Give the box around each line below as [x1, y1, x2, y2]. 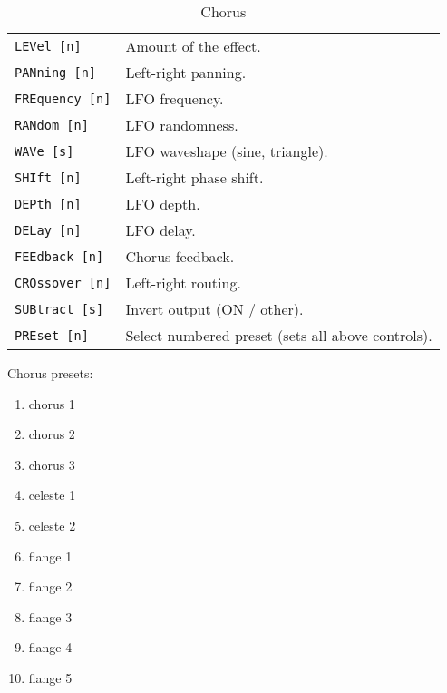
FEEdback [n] [15, 249, 104, 264]
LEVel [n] [15, 38, 82, 54]
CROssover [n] [15, 275, 112, 290]
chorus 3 [28, 454, 75, 473]
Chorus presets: [7, 364, 93, 382]
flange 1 [28, 546, 73, 565]
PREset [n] [15, 327, 89, 343]
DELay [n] [15, 222, 82, 238]
